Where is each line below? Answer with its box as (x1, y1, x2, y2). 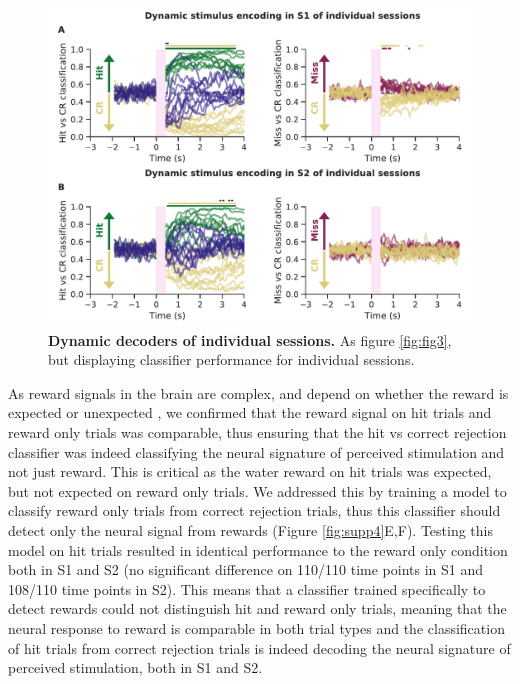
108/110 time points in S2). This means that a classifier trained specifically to (8, 578, 486, 599)
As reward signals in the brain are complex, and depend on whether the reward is (8, 382, 509, 403)
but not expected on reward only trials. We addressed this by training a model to (8, 480, 507, 501)
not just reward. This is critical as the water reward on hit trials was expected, (8, 461, 492, 482)
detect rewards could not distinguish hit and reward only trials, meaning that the (8, 598, 507, 619)
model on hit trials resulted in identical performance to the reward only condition (8, 539, 508, 560)
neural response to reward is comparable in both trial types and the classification (8, 617, 505, 638)
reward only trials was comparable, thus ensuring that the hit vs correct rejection (8, 421, 507, 442)
